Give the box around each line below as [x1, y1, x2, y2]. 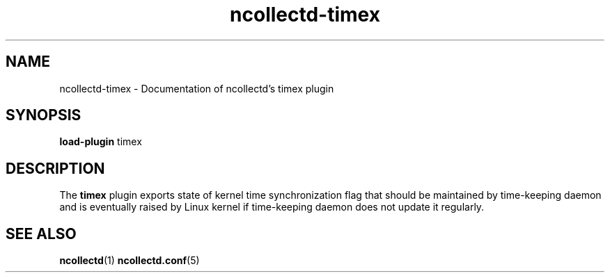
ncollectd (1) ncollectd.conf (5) [59, 254, 200, 267]
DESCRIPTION [6, 159, 105, 177]
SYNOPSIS [6, 106, 81, 124]
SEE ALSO [6, 224, 77, 243]
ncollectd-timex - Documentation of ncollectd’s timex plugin [59, 82, 334, 95]
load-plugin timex [59, 136, 142, 148]
